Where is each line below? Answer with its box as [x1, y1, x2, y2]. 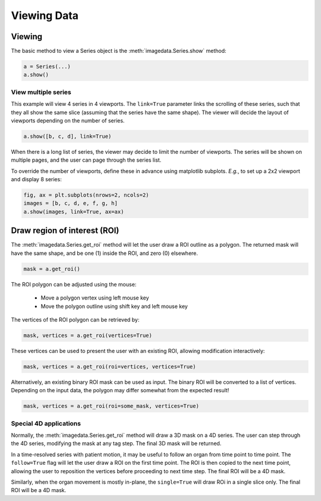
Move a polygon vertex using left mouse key [40, 294, 149, 301]
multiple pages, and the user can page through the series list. [11, 156, 162, 163]
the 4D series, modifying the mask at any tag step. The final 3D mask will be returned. [11, 440, 222, 447]
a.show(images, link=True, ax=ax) [23, 208, 124, 215]
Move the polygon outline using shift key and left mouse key [40, 303, 188, 310]
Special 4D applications [11, 419, 81, 427]
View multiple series [11, 88, 71, 96]
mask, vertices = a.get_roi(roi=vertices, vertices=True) [23, 363, 196, 370]
